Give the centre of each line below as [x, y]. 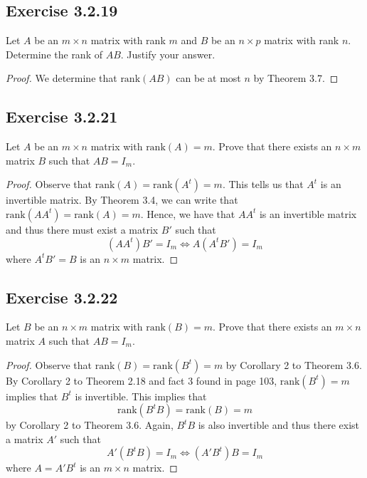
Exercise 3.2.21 [62, 116]
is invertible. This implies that [141, 396]
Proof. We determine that [62, 78]
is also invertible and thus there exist [279, 425]
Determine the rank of [54, 54]
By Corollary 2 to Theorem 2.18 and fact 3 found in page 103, [142, 380]
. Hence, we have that [188, 213]
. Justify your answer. [168, 54]
